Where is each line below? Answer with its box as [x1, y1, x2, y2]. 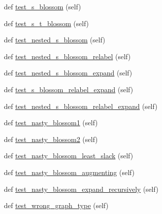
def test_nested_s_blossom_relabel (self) [4, 51, 131, 61]
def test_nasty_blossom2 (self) [4, 134, 98, 144]
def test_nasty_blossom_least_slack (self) [4, 150, 133, 161]
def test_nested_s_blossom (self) [4, 35, 105, 45]
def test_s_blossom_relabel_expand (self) [4, 84, 133, 94]
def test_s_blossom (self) [4, 1, 81, 11]
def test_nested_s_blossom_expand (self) [4, 68, 132, 78]
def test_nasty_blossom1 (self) [4, 117, 98, 128]
